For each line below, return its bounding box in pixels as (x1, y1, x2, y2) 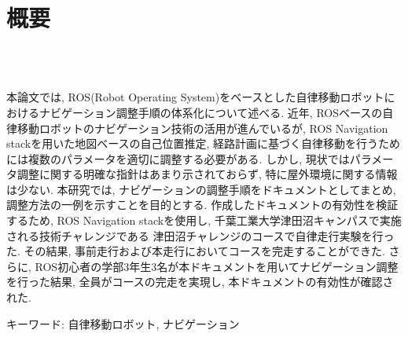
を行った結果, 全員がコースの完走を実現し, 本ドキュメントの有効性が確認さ (6, 273, 394, 290)
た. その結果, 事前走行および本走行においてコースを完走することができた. (6, 243, 385, 259)
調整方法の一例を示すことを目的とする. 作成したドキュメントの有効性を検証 (6, 196, 399, 213)
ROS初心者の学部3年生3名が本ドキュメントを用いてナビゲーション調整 (35, 258, 399, 274)
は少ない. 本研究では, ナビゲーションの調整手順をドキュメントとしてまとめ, (6, 181, 396, 197)
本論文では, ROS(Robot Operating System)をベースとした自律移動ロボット (6, 89, 384, 105)
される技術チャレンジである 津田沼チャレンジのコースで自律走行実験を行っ (6, 227, 395, 244)
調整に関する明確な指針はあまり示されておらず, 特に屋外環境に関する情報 (17, 166, 398, 182)
